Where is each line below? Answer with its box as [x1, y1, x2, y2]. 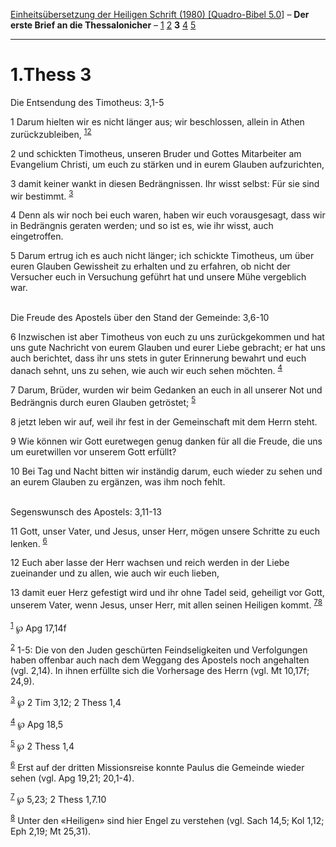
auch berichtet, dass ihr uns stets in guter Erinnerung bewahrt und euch [10, 352, 307, 364]
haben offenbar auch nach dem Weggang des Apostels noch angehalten [10, 654, 310, 666]
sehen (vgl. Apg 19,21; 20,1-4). [10, 772, 135, 784]
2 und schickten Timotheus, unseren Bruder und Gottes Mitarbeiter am [10, 147, 302, 159]
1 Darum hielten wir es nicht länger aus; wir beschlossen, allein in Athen [10, 115, 305, 128]
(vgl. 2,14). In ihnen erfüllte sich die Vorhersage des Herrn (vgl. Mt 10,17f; [10, 665, 310, 677]
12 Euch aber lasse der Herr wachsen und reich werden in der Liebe [10, 557, 290, 569]
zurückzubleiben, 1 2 [10, 126, 92, 140]
